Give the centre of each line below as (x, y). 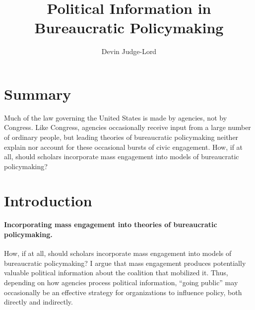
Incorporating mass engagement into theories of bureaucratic (111, 224)
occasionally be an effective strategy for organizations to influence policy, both (123, 292)
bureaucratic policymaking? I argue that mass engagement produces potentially (125, 263)
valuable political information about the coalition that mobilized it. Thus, (116, 273)
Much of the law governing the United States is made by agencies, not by (116, 117)
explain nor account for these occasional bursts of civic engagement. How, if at (124, 147)
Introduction (48, 200)
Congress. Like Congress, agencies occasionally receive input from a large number (127, 127)
